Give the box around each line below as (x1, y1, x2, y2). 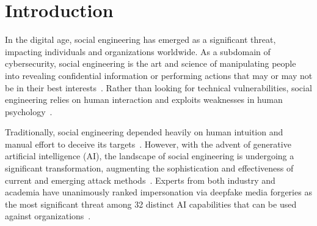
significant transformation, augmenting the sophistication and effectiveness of (5, 162, 294, 175)
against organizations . (5, 209, 91, 222)
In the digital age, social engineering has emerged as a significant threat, (5, 33, 276, 46)
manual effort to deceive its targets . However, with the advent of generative (5, 137, 291, 150)
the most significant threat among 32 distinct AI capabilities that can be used (5, 197, 297, 210)
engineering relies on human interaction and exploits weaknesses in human (5, 93, 283, 106)
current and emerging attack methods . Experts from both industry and (5, 173, 275, 186)
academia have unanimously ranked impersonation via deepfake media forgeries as (5, 186, 312, 198)
